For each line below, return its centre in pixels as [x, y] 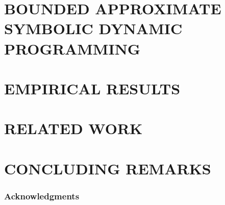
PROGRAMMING [72, 48]
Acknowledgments [42, 196]
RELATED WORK [73, 128]
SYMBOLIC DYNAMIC [93, 28]
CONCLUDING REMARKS [108, 168]
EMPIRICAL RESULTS [92, 88]
